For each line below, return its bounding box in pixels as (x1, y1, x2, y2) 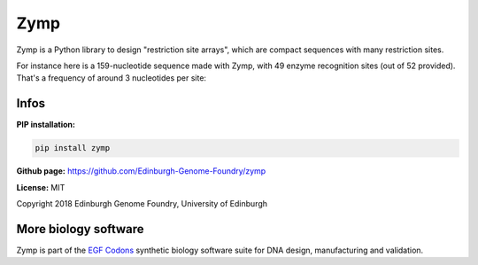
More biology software (16, 222, 145, 237)
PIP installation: (16, 120, 75, 130)
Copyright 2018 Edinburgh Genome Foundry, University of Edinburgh (16, 198, 268, 208)
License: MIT (16, 182, 66, 192)
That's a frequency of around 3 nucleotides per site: (16, 73, 207, 83)
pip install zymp (35, 143, 111, 153)
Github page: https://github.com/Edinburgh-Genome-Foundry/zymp (16, 166, 266, 176)
